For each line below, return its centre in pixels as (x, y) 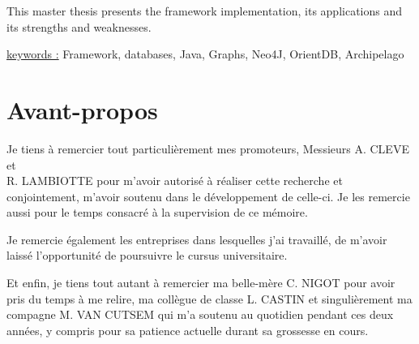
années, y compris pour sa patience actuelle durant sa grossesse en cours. (188, 330)
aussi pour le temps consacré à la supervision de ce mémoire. (157, 212)
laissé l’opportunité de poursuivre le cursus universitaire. (147, 255)
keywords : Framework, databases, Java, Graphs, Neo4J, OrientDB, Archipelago (205, 54)
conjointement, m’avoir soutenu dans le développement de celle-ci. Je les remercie (208, 196)
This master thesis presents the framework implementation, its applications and (205, 11)
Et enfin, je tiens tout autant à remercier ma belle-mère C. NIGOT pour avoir (201, 283)
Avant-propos (82, 109)
